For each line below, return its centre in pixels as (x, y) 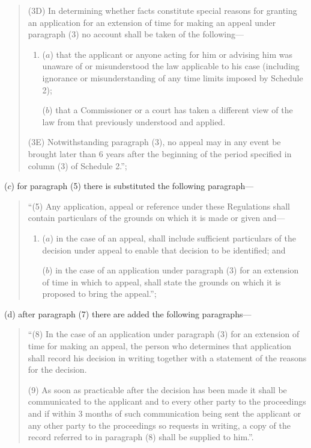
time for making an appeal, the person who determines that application (159, 346)
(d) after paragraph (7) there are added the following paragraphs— (128, 313)
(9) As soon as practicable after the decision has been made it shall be (157, 389)
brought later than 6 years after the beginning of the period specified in (160, 153)
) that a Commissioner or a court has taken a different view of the (171, 110)
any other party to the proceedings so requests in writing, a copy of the (159, 425)
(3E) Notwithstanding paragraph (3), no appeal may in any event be (154, 142)
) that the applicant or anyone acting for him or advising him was (171, 54)
